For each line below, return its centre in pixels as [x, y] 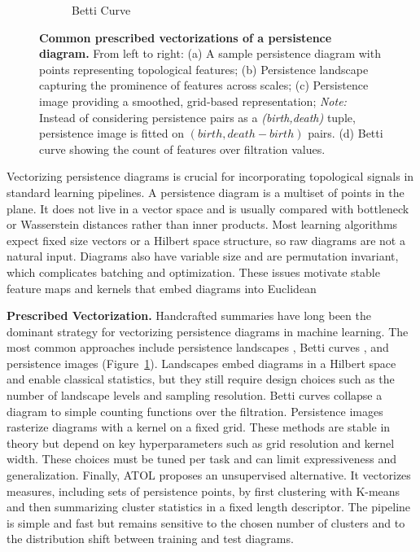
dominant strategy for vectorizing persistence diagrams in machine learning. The [208, 331]
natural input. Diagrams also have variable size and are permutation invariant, [203, 256]
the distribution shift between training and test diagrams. [150, 539]
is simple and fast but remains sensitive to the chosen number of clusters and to [206, 522]
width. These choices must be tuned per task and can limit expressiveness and [201, 459]
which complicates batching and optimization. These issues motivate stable [193, 272]
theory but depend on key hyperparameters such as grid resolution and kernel [201, 442]
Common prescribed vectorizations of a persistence [186, 37]
